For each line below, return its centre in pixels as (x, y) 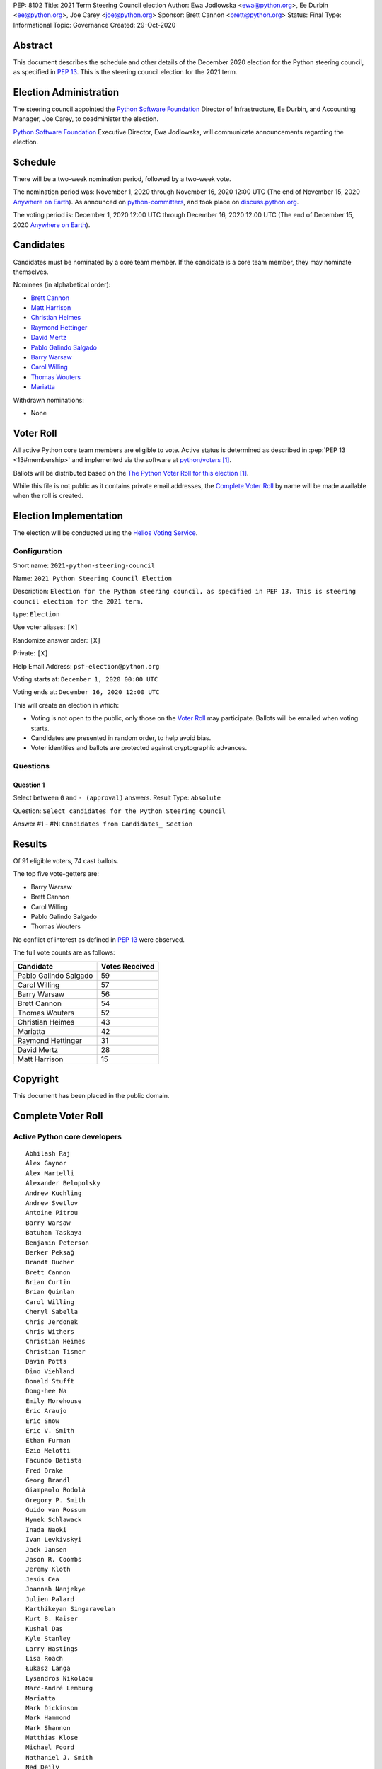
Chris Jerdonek (52, 1322)
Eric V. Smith (50, 1430)
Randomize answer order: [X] (57, 640)
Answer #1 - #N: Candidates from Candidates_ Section (103, 824)
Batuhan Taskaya (54, 1233)
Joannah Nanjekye (56, 1589)
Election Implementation (68, 516)
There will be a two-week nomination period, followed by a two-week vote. (122, 179)
